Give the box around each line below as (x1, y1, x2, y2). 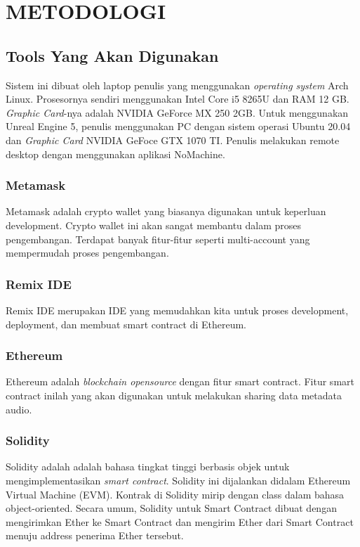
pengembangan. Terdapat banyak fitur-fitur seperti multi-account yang (6, 231, 310, 246)
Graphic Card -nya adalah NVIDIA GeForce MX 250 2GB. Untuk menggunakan (6, 105, 349, 120)
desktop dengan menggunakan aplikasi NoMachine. (6, 146, 225, 161)
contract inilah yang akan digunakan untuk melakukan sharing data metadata (6, 387, 342, 402)
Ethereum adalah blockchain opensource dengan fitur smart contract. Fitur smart (6, 374, 354, 389)
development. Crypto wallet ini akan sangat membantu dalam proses (6, 217, 302, 232)
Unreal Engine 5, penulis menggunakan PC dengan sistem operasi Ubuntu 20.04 (6, 119, 351, 134)
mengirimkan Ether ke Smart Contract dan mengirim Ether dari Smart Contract (6, 514, 354, 529)
